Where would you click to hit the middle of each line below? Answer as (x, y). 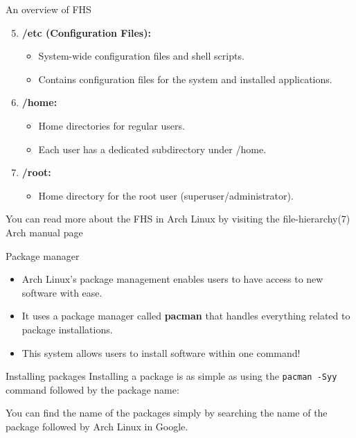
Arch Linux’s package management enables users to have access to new (172, 279)
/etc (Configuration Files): (86, 32)
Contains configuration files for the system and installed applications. (185, 79)
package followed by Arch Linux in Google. (97, 426)
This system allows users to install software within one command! (161, 352)
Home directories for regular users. (112, 125)
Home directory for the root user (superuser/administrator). (166, 195)
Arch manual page (44, 232)
